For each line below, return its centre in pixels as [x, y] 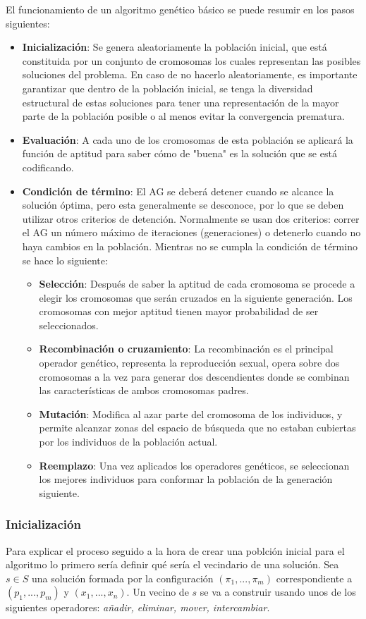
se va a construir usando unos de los [278, 592]
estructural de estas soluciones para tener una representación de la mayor [181, 102]
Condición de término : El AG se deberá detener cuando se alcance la [178, 191]
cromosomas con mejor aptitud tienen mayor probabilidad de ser [179, 311]
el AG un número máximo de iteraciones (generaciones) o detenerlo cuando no [191, 232]
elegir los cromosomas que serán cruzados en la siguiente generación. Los [196, 297]
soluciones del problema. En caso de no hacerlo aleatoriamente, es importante [190, 74]
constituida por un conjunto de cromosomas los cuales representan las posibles [191, 60]
